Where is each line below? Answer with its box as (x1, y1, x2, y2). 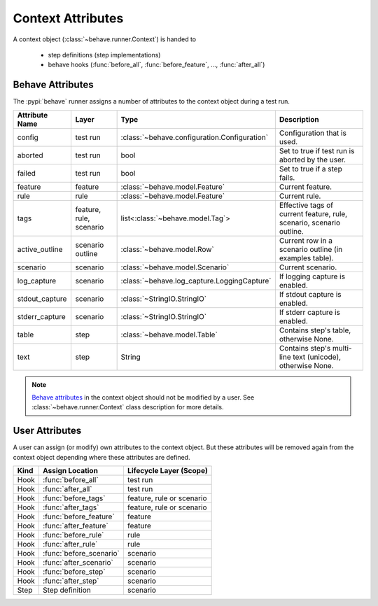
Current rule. (279, 191, 321, 201)
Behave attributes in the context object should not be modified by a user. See (31, 393, 255, 402)
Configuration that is (279, 128, 346, 138)
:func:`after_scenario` (43, 558, 113, 568)
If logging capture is (279, 272, 346, 281)
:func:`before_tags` (43, 493, 106, 503)
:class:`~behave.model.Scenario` (120, 262, 230, 272)
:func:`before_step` (43, 567, 106, 577)
